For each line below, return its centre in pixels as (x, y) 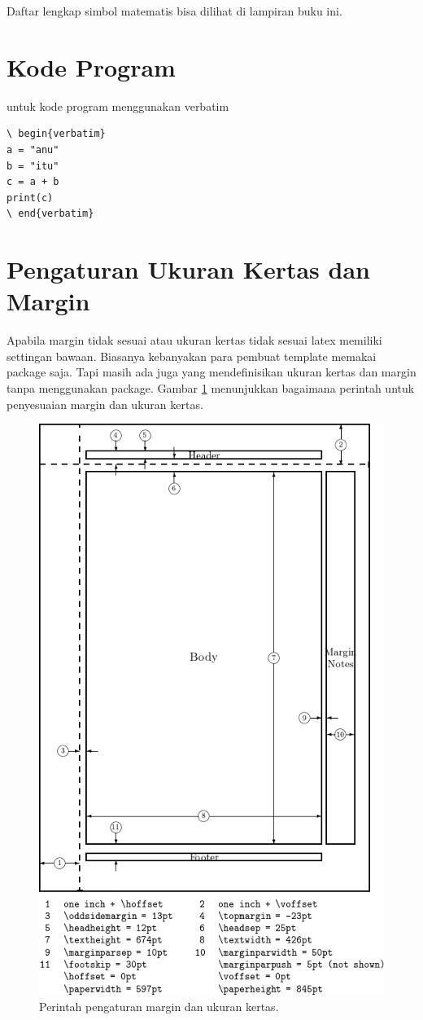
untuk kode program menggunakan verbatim (118, 106)
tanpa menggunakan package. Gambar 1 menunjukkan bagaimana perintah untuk (211, 387)
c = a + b (33, 182)
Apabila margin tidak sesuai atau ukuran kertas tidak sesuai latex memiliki (194, 340)
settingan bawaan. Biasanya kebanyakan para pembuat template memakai (192, 356)
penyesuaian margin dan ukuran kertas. (105, 404)
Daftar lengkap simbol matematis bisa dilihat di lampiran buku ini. (174, 11)
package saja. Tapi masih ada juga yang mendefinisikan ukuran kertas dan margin (211, 372)
